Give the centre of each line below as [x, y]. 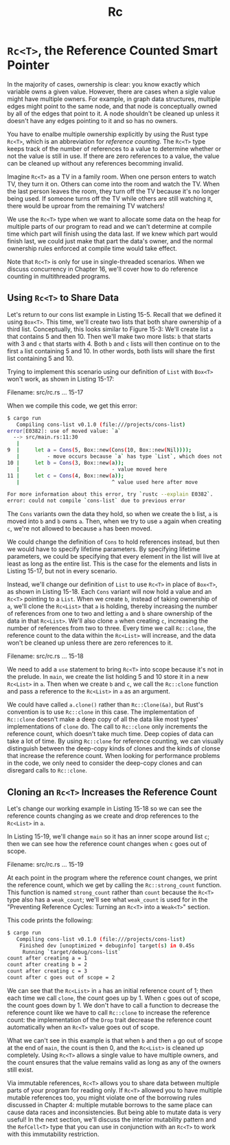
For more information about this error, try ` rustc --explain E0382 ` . [110, 494]
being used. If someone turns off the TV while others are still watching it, [110, 198]
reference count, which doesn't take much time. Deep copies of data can [111, 734]
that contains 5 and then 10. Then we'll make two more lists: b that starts [109, 336]
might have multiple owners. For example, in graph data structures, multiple [114, 99]
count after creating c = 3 [47, 971]
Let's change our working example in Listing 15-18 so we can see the [105, 808]
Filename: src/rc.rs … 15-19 [45, 864]
